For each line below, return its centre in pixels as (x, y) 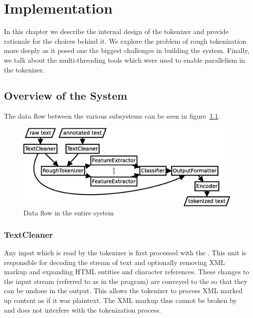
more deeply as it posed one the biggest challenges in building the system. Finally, (127, 50)
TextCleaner (29, 234)
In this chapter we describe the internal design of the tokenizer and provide (116, 31)
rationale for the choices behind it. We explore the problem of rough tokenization (125, 41)
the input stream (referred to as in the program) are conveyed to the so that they (126, 281)
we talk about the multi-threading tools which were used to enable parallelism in (125, 60)
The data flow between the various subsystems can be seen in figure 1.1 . (112, 116)
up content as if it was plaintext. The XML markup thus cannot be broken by (120, 300)
